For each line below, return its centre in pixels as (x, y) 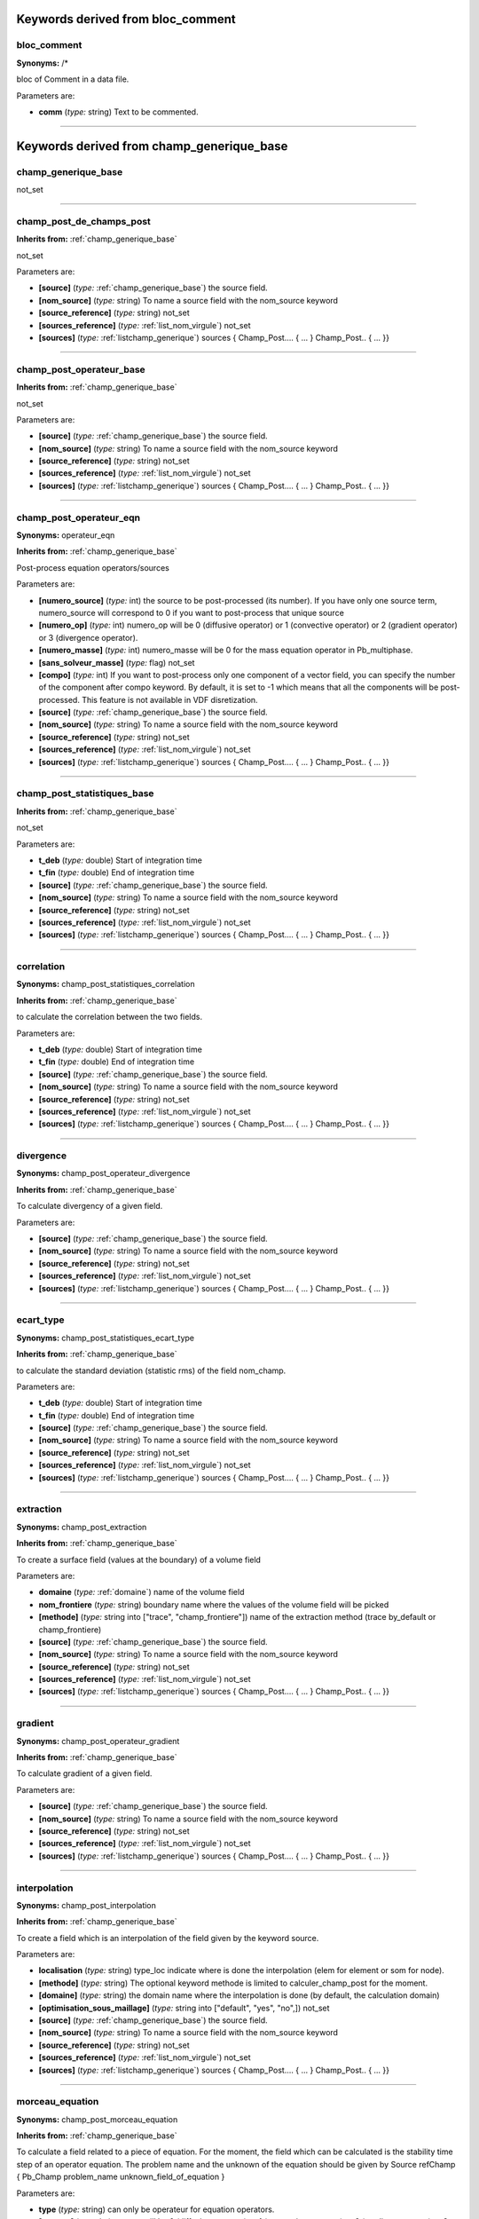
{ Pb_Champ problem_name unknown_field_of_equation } (121, 2177)
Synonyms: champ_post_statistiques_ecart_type (106, 1338)
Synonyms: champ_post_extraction (82, 1527)
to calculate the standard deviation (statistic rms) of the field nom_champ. (151, 1370)
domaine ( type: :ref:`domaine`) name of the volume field (141, 1592)
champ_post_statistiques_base (85, 794)
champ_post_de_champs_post (83, 221)
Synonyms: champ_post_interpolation (86, 1905)
